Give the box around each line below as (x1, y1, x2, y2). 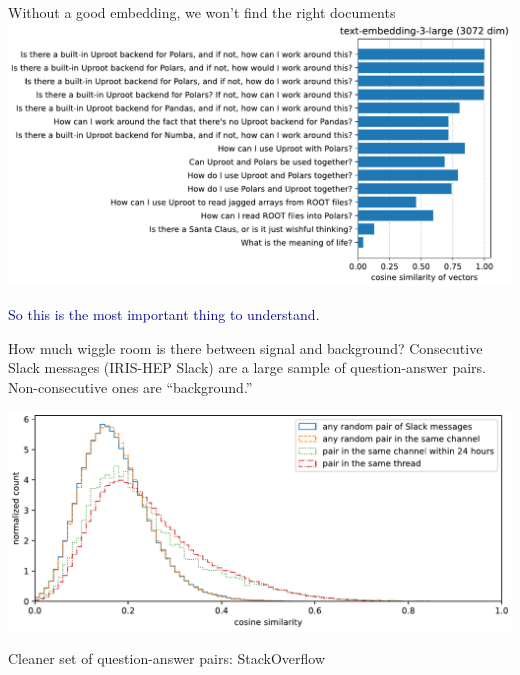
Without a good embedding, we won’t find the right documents (8, 2, 396, 22)
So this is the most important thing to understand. (8, 304, 320, 324)
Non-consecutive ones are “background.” (8, 376, 253, 397)
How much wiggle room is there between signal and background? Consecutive (8, 337, 483, 358)
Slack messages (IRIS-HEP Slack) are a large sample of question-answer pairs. (8, 357, 487, 378)
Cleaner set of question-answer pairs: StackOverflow (8, 648, 326, 669)
